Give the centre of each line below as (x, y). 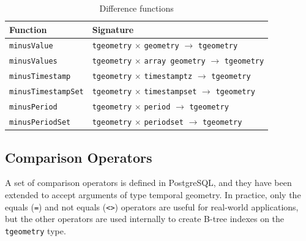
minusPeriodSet (40, 122)
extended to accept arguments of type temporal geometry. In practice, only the (153, 194)
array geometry (175, 61)
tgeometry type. (35, 230)
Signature (113, 29)
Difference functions (136, 8)
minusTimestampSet (47, 92)
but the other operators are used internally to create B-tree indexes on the (145, 219)
